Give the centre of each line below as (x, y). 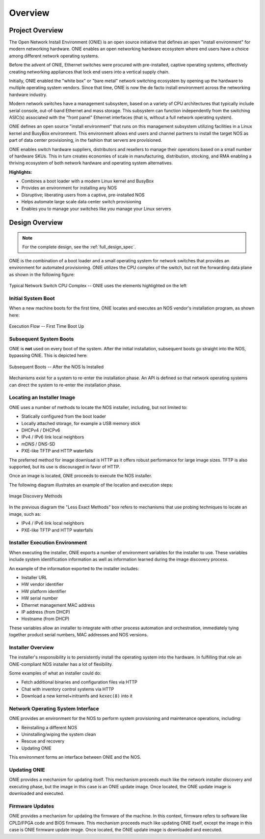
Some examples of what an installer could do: (55, 673)
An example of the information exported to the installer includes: (74, 568)
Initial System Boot (32, 298)
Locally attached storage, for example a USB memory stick (81, 423)
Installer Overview (31, 647)
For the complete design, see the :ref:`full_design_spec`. (79, 247)
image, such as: (25, 514)
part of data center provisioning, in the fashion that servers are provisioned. (85, 140)
